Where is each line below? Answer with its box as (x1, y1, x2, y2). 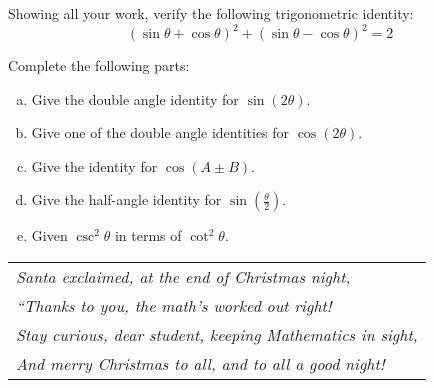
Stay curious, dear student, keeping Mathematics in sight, (16, 323, 418, 347)
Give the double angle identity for (31, 88, 239, 109)
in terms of (114, 225, 182, 246)
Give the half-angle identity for (31, 189, 222, 210)
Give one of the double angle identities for (31, 122, 290, 143)
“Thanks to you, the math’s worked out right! (16, 294, 332, 318)
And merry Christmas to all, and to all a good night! (16, 352, 385, 376)
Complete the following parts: (8, 55, 190, 76)
